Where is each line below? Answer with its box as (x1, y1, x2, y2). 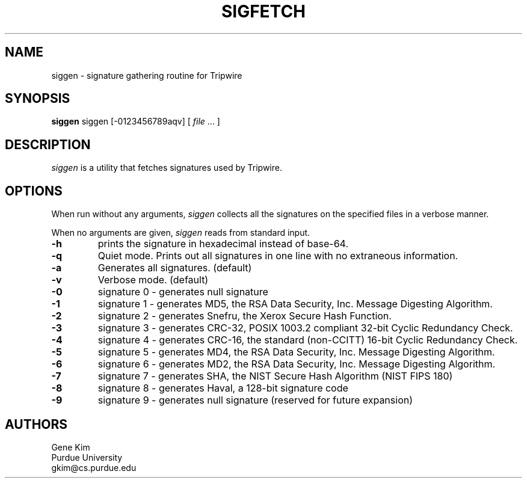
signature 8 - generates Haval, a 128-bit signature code (97, 382, 348, 395)
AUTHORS (5, 416, 68, 432)
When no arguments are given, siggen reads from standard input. (51, 227, 310, 238)
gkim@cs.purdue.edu (51, 462, 137, 473)
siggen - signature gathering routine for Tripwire (51, 70, 242, 81)
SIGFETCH (221, 1, 306, 22)
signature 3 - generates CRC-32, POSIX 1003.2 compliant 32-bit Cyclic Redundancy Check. (97, 322, 513, 334)
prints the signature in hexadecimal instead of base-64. (97, 238, 349, 250)
